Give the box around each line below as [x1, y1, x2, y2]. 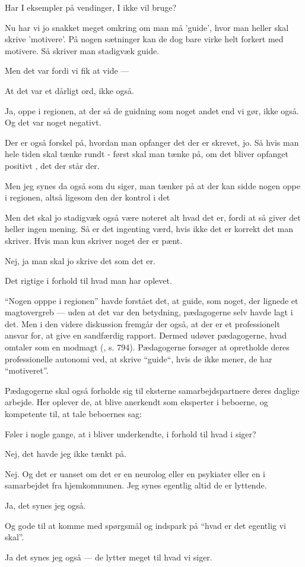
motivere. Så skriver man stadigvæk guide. [5, 44, 160, 57]
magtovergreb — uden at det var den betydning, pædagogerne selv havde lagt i [5, 306, 293, 318]
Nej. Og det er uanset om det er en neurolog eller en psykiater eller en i [5, 467, 266, 480]
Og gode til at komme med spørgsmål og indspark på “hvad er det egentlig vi [5, 519, 286, 531]
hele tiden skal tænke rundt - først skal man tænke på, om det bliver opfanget [5, 148, 288, 160]
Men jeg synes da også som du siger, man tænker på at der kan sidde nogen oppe [5, 179, 300, 192]
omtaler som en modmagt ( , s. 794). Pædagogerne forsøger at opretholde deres [5, 341, 290, 353]
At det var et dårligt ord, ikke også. [5, 84, 134, 96]
